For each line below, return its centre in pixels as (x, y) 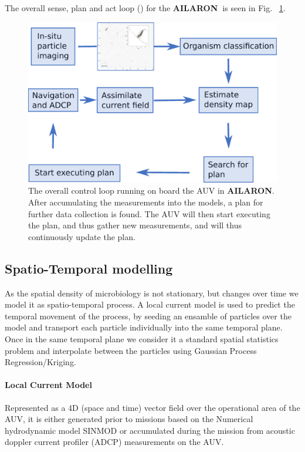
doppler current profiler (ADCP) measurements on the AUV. (114, 442)
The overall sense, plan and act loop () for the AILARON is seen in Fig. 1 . (145, 8)
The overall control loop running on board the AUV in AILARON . (151, 190)
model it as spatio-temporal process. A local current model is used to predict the (150, 304)
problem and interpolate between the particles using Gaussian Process (131, 350)
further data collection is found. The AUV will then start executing (149, 213)
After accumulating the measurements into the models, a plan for (146, 202)
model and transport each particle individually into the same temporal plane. (144, 327)
